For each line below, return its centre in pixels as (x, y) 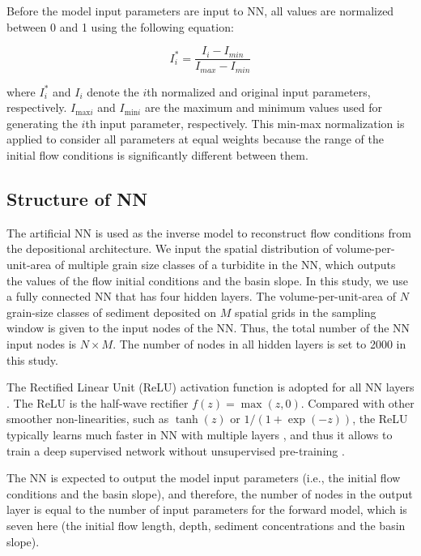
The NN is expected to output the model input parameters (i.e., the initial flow (204, 478)
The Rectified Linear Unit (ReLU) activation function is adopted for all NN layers (210, 387)
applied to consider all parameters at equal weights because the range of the (195, 139)
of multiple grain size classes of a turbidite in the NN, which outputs (225, 265)
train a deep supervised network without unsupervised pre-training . (176, 450)
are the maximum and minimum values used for (263, 107)
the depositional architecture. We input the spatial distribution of (170, 248)
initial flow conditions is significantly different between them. (157, 155)
